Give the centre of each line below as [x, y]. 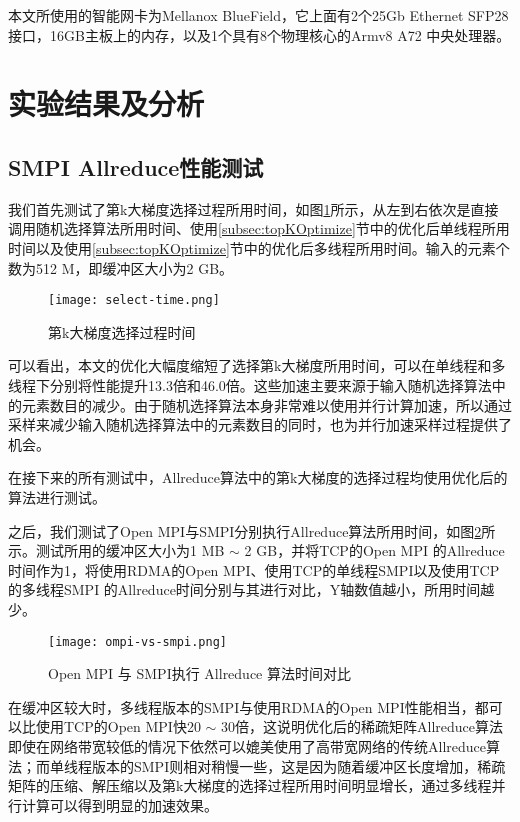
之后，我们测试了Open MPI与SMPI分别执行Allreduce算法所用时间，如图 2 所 [252, 530]
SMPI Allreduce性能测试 [136, 166]
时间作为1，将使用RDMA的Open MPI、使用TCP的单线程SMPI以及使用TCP [254, 569]
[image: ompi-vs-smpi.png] [137, 641]
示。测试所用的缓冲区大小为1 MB [116, 550]
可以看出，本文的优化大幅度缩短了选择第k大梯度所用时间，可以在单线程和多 [257, 365]
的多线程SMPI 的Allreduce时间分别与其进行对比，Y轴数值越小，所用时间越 [251, 589]
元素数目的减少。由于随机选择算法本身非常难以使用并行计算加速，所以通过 [266, 404]
